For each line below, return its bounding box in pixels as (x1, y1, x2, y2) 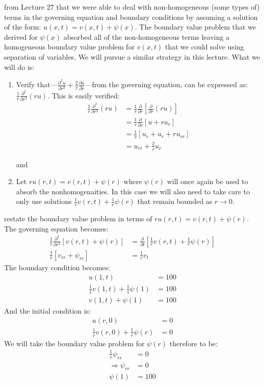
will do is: (4, 61, 35, 72)
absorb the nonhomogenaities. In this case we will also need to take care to (16, 186, 250, 196)
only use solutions (16, 196, 72, 207)
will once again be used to (167, 176, 248, 187)
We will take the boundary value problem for (4, 338, 145, 348)
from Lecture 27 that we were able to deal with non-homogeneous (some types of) (4, 2, 260, 12)
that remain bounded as (137, 196, 213, 207)
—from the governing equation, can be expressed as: (85, 79, 248, 90)
